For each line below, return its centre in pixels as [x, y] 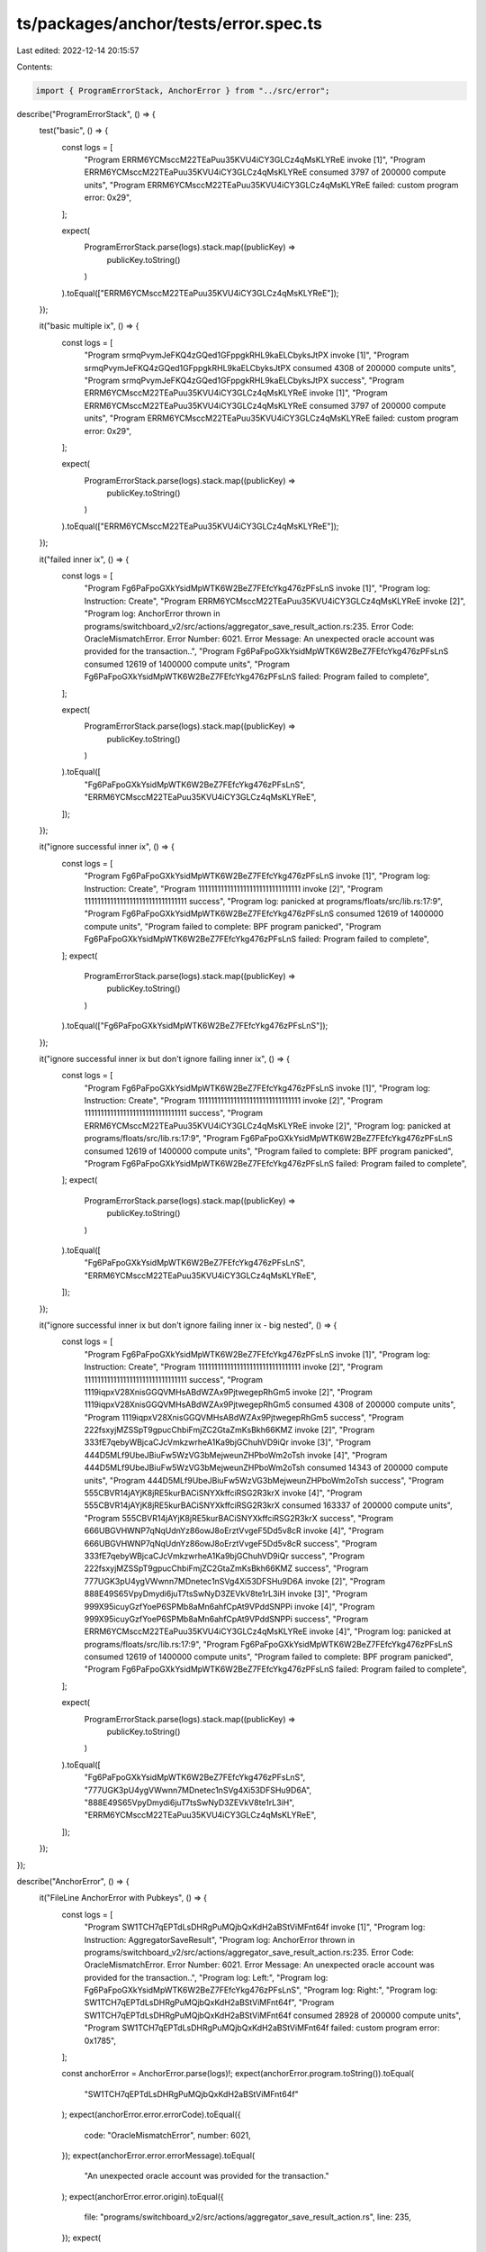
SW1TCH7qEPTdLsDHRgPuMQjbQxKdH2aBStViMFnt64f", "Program [209, 2002]
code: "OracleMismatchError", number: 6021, [167, 2135]
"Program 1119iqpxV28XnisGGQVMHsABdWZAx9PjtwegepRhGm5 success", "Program [244, 1417]
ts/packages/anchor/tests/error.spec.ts [170, 23]
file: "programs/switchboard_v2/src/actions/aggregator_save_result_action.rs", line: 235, [247, 2217]
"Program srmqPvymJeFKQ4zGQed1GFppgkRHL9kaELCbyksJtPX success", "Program [244, 380]
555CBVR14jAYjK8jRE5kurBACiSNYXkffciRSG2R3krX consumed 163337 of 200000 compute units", [269, 1505]
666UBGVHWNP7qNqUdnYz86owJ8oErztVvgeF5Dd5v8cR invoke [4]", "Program [234, 1530]
